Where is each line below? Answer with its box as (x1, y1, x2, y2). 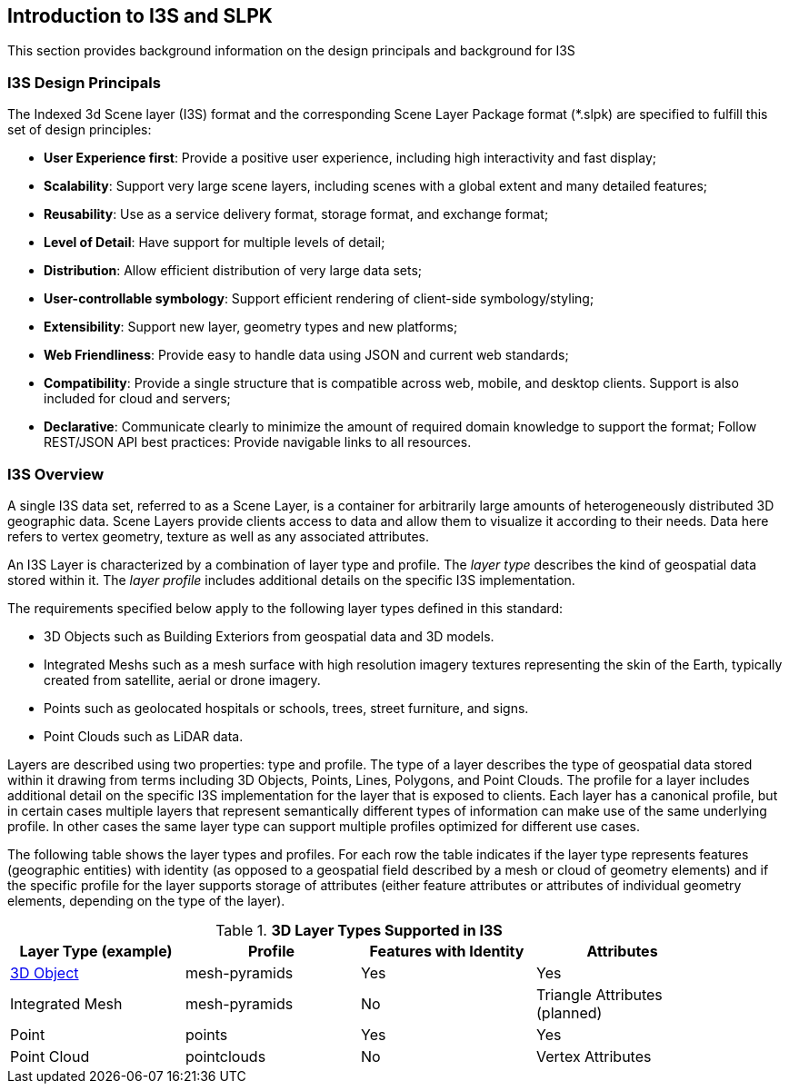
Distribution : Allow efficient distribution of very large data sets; (44, 263, 423, 279)
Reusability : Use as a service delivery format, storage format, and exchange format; (44, 206, 549, 223)
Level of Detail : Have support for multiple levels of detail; (44, 234, 385, 251)
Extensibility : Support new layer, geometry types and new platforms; (44, 319, 458, 335)
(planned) (536, 1003, 603, 1022)
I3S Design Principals (7, 73, 161, 92)
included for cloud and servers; (44, 391, 231, 407)
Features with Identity (369, 941, 524, 960)
